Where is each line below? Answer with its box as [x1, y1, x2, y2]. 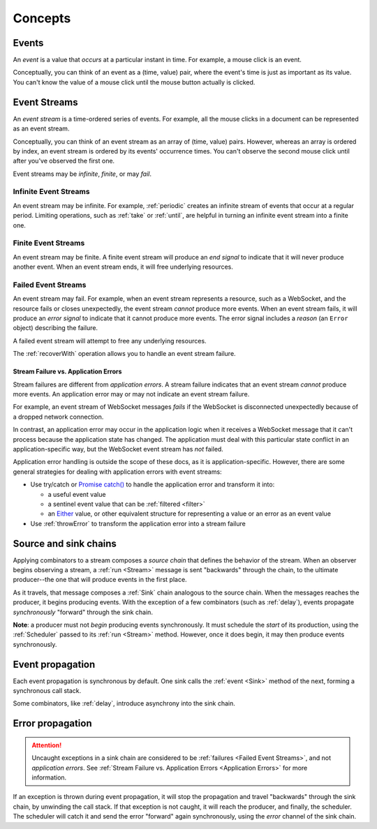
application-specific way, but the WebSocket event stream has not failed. [13, 445, 223, 453]
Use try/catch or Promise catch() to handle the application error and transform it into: [30, 480, 275, 488]
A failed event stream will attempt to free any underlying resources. [13, 336, 207, 345]
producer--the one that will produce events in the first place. [13, 576, 188, 584]
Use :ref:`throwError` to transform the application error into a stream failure [30, 519, 246, 528]
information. [31, 773, 67, 782]
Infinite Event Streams [13, 187, 90, 197]
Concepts [13, 10, 71, 26]
